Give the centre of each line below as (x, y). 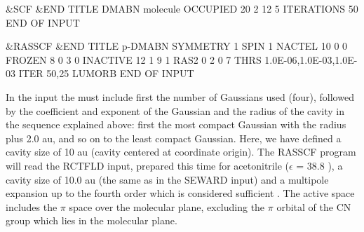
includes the (32, 206)
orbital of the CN (314, 206)
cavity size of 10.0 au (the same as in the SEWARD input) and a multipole (167, 179)
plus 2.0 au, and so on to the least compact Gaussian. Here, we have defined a (174, 138)
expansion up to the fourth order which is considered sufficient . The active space (180, 193)
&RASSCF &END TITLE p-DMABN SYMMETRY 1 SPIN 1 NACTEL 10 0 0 (177, 46)
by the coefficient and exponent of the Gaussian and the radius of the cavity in (175, 110)
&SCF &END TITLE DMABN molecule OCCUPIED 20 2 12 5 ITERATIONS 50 (182, 8)
